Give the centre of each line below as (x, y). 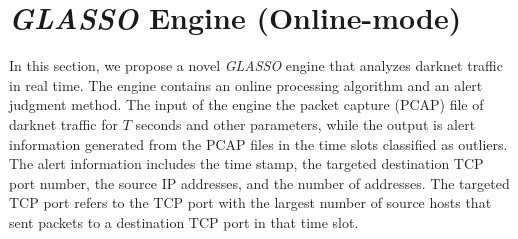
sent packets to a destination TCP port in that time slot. (184, 221)
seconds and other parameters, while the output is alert (305, 123)
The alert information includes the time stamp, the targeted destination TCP (246, 163)
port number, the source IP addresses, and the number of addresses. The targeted (259, 182)
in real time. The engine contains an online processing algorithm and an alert (246, 84)
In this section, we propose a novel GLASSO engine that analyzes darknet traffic (256, 65)
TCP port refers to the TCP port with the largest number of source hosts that (250, 202)
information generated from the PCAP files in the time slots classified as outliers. (258, 143)
